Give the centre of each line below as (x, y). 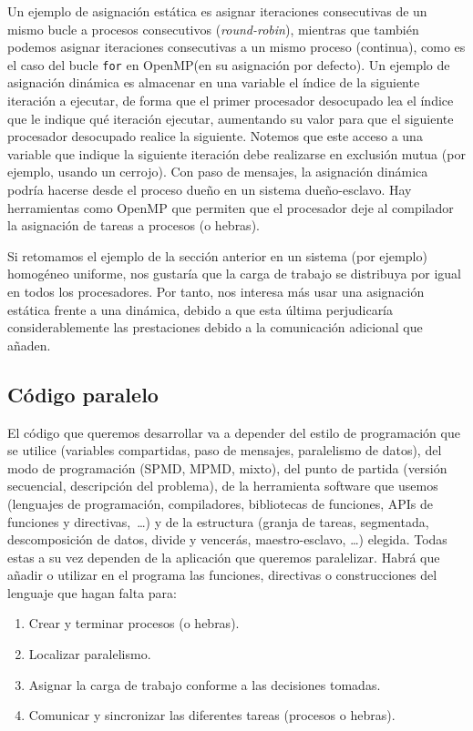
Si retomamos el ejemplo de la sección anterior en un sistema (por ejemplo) (217, 255)
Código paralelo (83, 394)
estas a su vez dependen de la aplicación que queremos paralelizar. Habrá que (224, 557)
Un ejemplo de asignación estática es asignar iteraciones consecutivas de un (217, 11)
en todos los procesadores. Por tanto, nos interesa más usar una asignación (216, 291)
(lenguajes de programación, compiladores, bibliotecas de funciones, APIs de (220, 503)
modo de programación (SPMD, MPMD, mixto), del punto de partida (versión (227, 467)
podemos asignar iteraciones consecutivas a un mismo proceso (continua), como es (236, 47)
